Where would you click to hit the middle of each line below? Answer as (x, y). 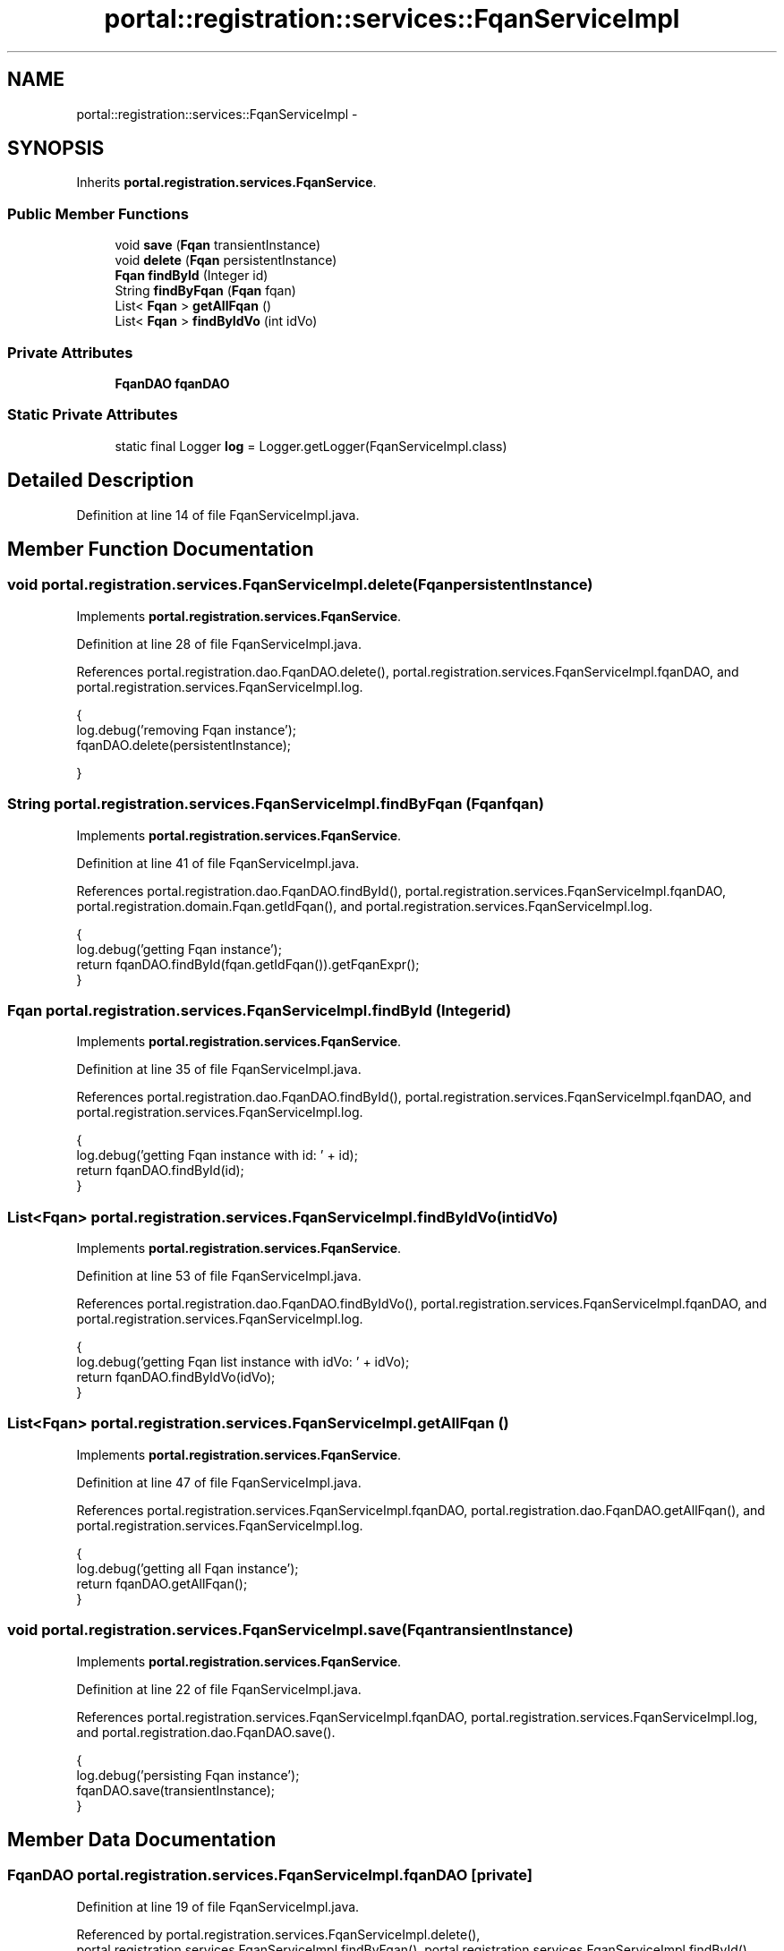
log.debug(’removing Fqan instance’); (187, 729)
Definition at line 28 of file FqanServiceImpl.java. (219, 643)
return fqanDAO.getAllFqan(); (162, 1583)
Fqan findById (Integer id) (192, 276)
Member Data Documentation (142, 1839)
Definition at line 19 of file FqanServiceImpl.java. (218, 1906)
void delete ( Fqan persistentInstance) (226, 260)
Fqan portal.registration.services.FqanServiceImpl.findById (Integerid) (260, 1010)
